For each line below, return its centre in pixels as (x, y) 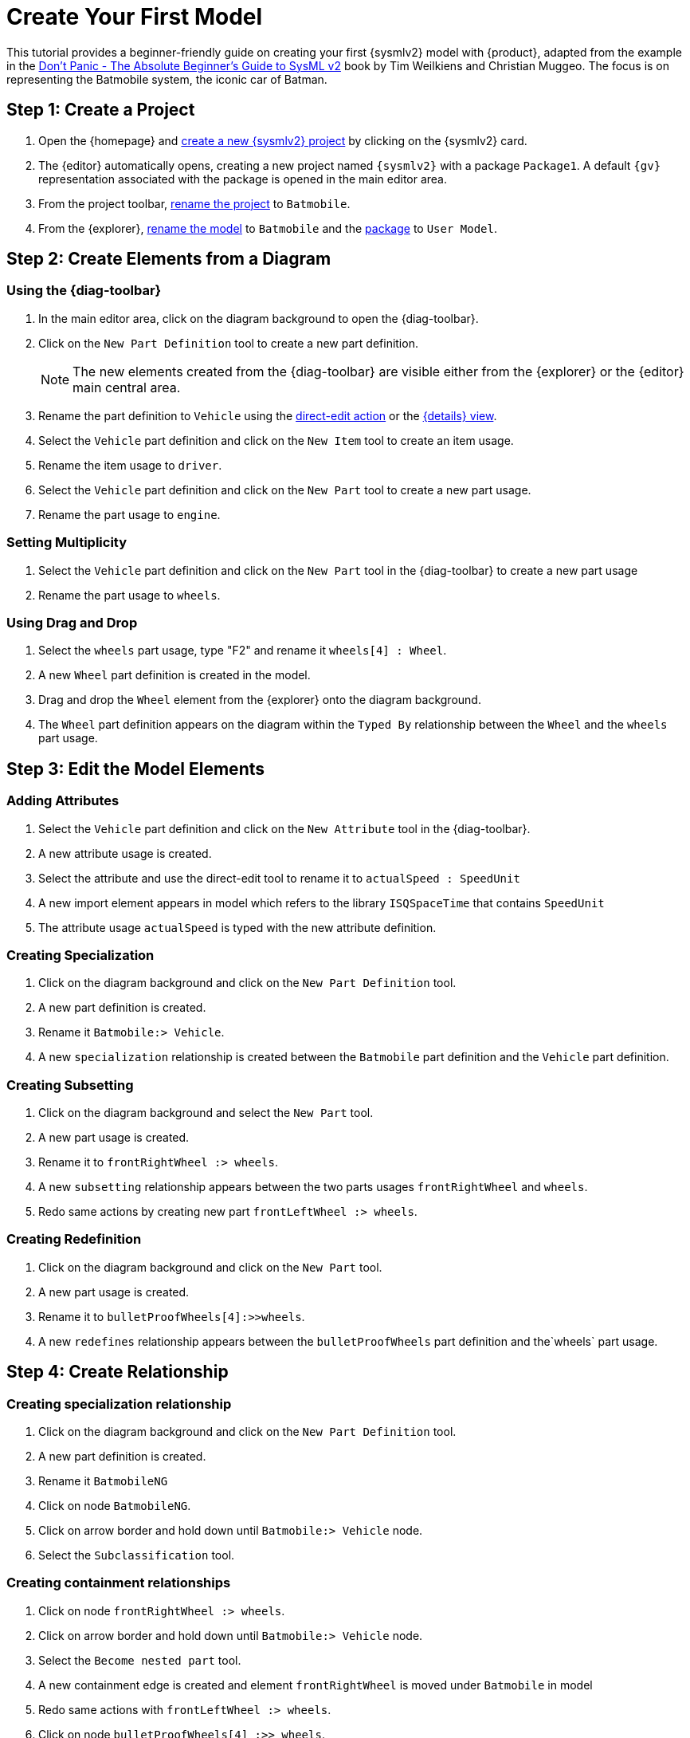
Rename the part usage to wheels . (129, 595)
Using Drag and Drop (72, 622)
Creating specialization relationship (119, 1404)
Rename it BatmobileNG (103, 1481)
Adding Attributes (63, 801)
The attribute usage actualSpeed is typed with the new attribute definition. (237, 927)
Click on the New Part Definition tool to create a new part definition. (228, 343)
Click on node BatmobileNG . (115, 1506)
